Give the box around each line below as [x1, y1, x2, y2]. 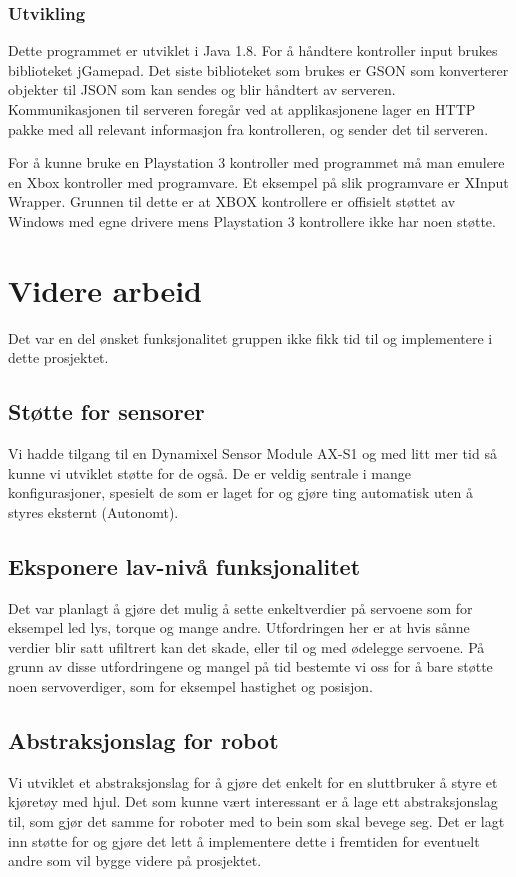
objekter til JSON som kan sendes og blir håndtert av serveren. [8, 79, 396, 100]
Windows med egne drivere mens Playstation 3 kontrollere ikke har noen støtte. [8, 210, 496, 231]
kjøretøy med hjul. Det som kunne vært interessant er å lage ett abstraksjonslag [8, 791, 498, 812]
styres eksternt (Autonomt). [8, 501, 179, 522]
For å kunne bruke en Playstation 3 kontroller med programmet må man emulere [8, 152, 505, 173]
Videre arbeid [8, 269, 202, 310]
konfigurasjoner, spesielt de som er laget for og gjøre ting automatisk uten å [8, 482, 473, 503]
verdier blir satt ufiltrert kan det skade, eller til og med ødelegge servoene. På [8, 636, 485, 657]
